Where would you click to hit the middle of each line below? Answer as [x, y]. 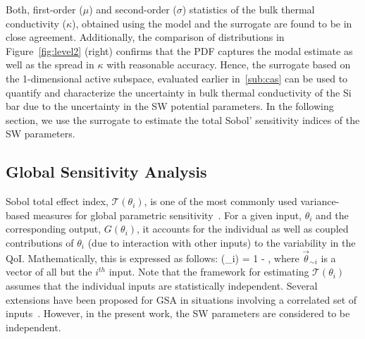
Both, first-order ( [44, 9]
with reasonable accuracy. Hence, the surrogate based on [229, 64]
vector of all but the [49, 272]
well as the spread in [50, 64]
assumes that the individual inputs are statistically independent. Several [162, 285]
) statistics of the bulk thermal [248, 9]
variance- [320, 201]
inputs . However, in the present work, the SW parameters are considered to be [178, 313]
